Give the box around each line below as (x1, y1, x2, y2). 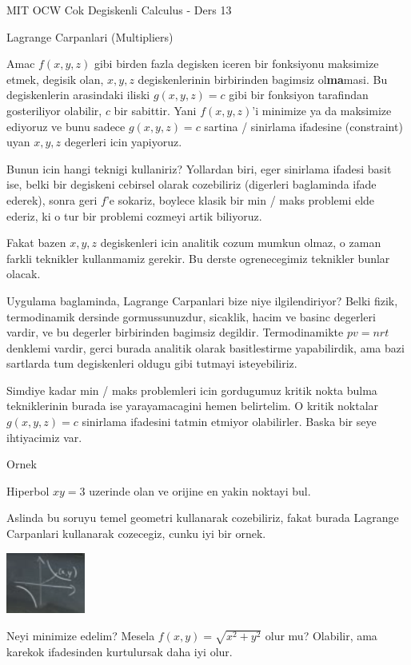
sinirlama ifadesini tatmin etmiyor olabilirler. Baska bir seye (82, 413, 377, 430)
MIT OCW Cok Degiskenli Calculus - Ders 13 (6, 2, 232, 18)
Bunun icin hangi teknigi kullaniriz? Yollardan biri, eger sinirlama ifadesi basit (6, 160, 392, 177)
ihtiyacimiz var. (6, 428, 82, 445)
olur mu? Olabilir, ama (265, 627, 377, 643)
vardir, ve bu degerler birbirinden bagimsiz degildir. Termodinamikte (6, 324, 344, 340)
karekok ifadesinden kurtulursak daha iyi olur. (6, 643, 233, 659)
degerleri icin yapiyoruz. (64, 133, 182, 150)
